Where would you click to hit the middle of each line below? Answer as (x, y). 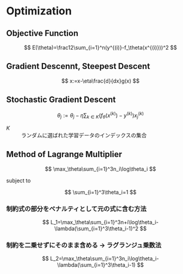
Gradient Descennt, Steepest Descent (78, 66)
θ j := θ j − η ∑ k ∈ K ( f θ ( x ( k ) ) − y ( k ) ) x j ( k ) (100, 115)
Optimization (39, 11)
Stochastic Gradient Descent (61, 100)
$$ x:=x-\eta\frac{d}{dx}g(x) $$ (100, 81)
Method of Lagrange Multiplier (64, 154)
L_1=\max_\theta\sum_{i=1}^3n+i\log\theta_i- (105, 222)
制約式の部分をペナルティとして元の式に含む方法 (76, 209)
